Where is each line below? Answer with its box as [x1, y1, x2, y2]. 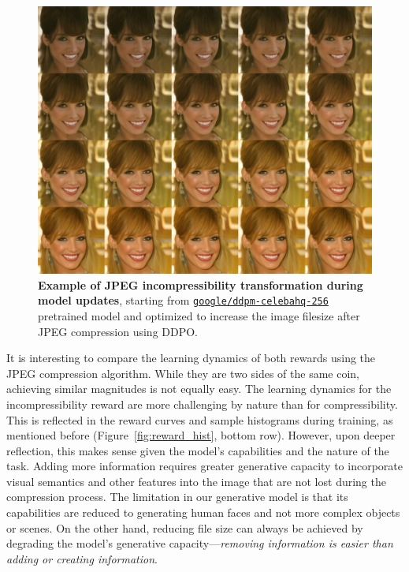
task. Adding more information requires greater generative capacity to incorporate [6, 458, 403, 474]
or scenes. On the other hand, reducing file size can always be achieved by [6, 519, 363, 536]
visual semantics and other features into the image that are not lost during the [6, 473, 386, 489]
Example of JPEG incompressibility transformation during [38, 276, 363, 293]
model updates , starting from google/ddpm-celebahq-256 [38, 292, 329, 308]
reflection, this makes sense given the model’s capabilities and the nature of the [6, 442, 389, 458]
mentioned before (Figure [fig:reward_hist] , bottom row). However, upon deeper [6, 427, 396, 443]
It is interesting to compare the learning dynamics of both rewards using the [6, 350, 376, 366]
